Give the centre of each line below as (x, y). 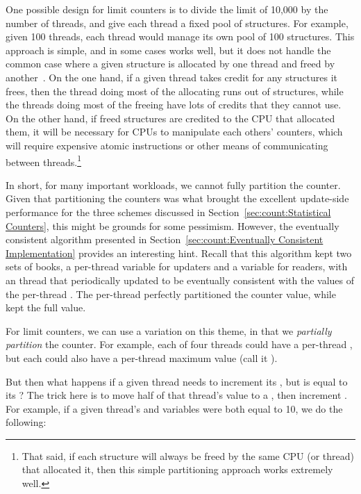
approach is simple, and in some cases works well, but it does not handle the (168, 50)
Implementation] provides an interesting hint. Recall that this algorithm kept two (179, 253)
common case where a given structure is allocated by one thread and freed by (170, 64)
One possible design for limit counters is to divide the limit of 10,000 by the (167, 9)
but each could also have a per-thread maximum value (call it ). (142, 357)
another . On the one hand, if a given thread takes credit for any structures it (172, 77)
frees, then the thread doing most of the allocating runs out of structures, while (175, 91)
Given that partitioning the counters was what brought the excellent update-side (177, 198)
